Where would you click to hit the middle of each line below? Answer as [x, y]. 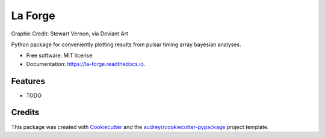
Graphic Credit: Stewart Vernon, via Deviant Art [70, 34]
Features [28, 81]
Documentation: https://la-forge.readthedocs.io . [86, 64]
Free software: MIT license [59, 55]
